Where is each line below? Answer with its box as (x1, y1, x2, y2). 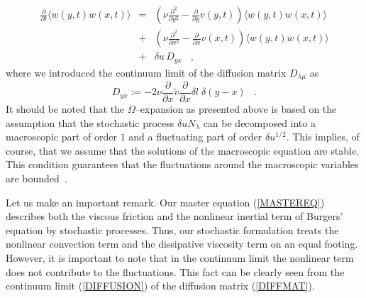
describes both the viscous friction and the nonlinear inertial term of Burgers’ (6, 209, 343, 223)
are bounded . (6, 171, 67, 186)
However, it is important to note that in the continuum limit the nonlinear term (6, 250, 354, 265)
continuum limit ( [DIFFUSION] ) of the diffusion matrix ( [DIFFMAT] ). (6, 278, 315, 293)
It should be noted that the (6, 101, 125, 116)
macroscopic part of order (6, 129, 117, 144)
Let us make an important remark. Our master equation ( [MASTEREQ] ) (6, 194, 325, 209)
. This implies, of (286, 129, 360, 144)
